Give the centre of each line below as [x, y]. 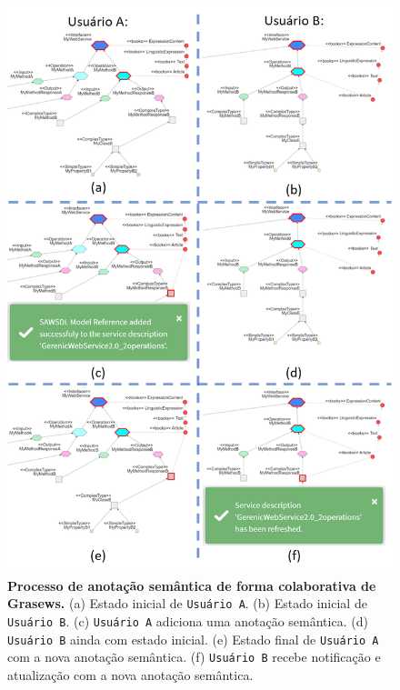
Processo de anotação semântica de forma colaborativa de [192, 585]
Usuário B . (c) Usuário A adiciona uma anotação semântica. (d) [188, 620]
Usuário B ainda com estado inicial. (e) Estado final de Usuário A [193, 639]
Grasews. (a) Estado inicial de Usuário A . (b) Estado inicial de [187, 603]
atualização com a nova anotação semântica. [130, 674]
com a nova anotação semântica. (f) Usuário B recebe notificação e [194, 657]
